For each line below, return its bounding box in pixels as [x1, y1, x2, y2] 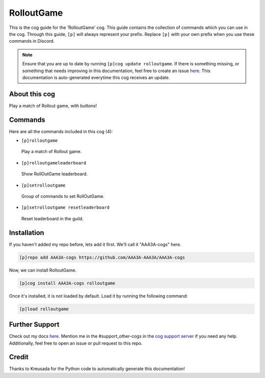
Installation [9, 228, 44, 237]
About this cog [9, 90, 55, 98]
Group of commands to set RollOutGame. [21, 193, 105, 199]
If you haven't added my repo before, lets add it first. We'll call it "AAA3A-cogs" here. [9, 241, 182, 247]
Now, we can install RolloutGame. [9, 267, 77, 273]
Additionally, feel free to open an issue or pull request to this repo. [9, 340, 143, 346]
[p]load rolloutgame [19, 306, 69, 312]
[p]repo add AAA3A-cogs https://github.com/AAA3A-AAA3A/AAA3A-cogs [19, 254, 185, 260]
